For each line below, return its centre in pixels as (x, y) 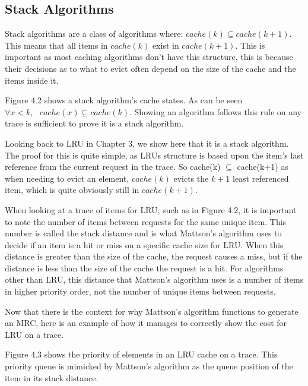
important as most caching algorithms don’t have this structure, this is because (149, 57)
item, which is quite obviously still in (72, 190)
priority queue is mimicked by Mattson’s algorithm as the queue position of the (149, 366)
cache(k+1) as (263, 167)
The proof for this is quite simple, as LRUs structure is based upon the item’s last (154, 155)
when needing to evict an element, (67, 178)
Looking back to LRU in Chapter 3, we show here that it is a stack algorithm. (147, 143)
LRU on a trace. (34, 334)
